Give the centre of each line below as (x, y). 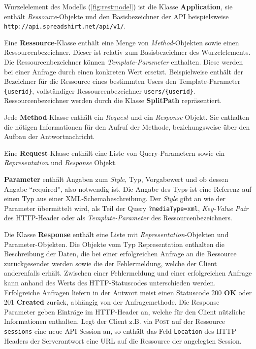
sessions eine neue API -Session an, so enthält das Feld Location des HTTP (120, 331)
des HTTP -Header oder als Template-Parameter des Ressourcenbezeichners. (118, 218)
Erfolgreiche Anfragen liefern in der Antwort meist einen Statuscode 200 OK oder (128, 292)
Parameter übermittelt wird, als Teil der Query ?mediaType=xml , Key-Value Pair (126, 208)
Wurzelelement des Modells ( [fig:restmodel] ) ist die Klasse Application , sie (118, 6)
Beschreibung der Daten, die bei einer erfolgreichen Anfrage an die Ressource (120, 254)
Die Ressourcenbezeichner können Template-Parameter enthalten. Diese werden (124, 62)
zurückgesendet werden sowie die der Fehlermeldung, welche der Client (111, 263)
